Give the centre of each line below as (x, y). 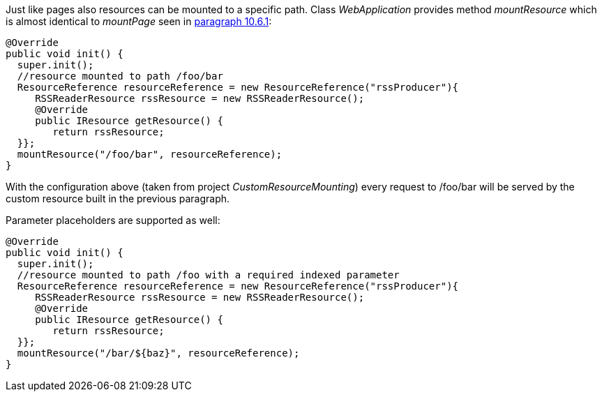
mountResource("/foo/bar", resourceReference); (150, 154)
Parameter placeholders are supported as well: (113, 220)
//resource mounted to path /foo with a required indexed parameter (208, 275)
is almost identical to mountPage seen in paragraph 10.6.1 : (139, 21)
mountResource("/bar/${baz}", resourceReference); (158, 353)
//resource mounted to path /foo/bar (120, 76)
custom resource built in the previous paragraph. (118, 198)
